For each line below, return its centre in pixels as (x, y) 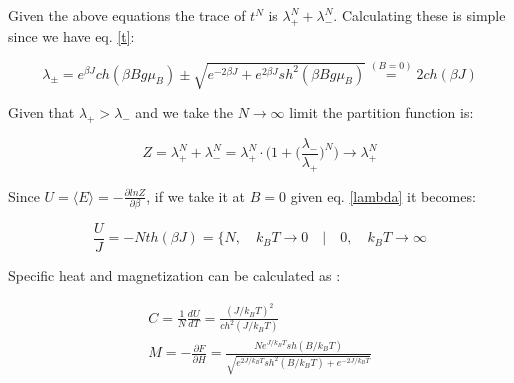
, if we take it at (196, 195)
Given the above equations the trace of (127, 15)
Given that (41, 112)
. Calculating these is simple (419, 15)
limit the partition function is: (381, 112)
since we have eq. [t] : (71, 35)
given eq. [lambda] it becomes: (383, 195)
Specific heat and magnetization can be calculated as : (174, 275)
